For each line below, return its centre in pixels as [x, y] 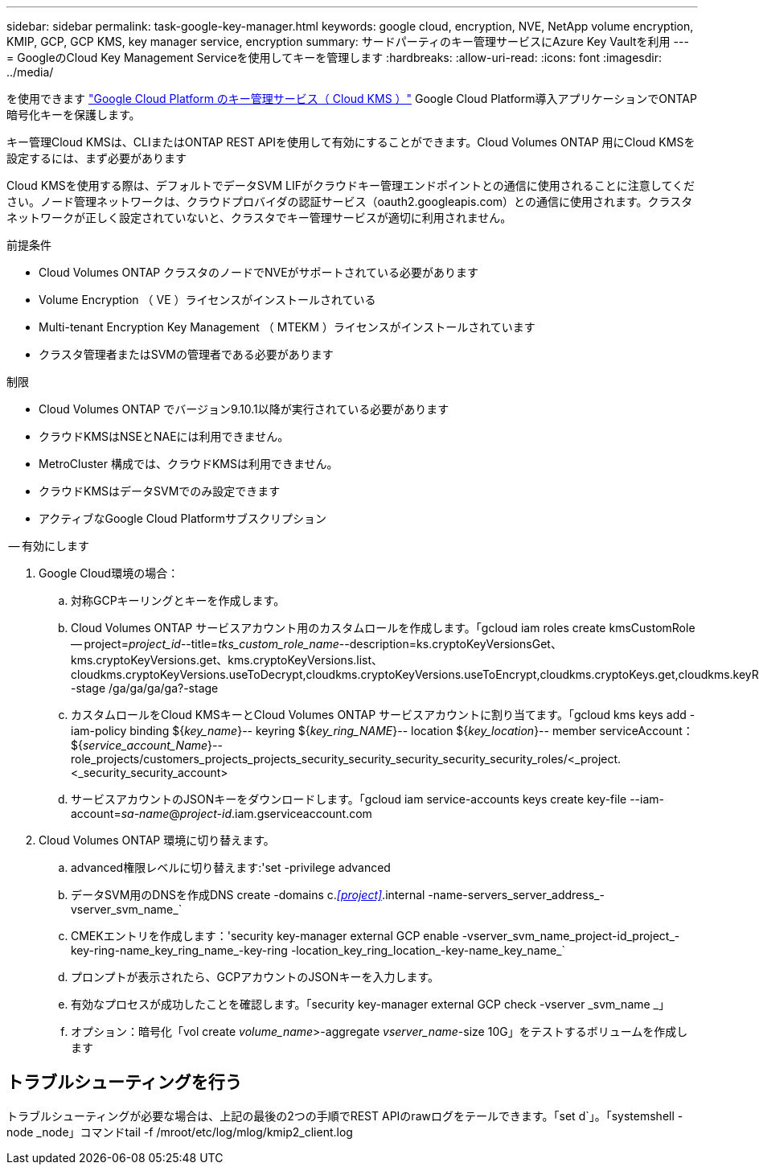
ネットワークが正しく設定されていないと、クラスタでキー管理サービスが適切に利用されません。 [259, 218]
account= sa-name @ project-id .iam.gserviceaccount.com [222, 814]
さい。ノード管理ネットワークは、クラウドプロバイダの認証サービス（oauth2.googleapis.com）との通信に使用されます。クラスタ [350, 201]
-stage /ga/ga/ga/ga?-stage [145, 688]
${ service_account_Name [139, 745]
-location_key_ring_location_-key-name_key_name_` [428, 950]
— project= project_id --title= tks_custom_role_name [205, 644]
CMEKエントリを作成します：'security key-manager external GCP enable [265, 936]
